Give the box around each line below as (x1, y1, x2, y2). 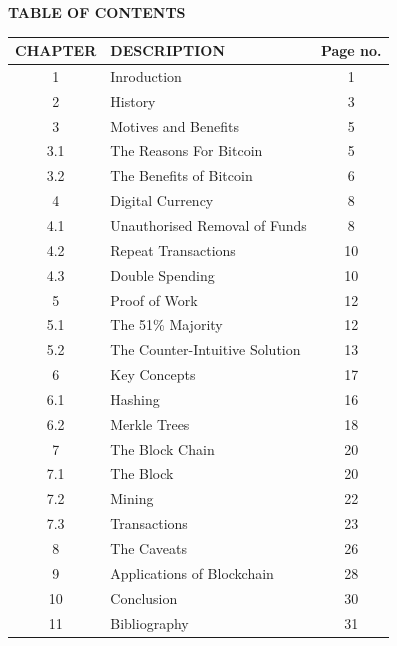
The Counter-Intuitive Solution (110, 339, 301, 360)
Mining (110, 488, 154, 509)
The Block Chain (110, 438, 215, 459)
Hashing (110, 388, 160, 409)
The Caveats (110, 537, 187, 558)
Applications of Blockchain (110, 562, 274, 583)
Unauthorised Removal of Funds (110, 215, 307, 235)
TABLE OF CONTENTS (8, 2, 186, 22)
